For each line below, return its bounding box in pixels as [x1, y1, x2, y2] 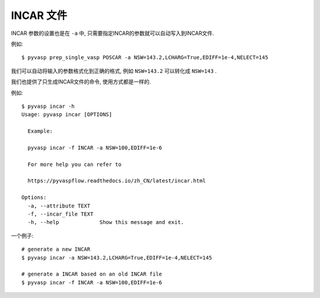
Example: [27, 128, 53, 134]
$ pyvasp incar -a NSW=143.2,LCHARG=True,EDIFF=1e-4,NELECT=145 [21, 254, 213, 261]
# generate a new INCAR [21, 246, 91, 253]
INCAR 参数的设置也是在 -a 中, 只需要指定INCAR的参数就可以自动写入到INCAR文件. [11, 30, 215, 37]
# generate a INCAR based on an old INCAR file [21, 271, 162, 278]
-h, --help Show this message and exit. [27, 219, 184, 226]
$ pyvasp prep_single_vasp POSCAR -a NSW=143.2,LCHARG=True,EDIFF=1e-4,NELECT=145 [21, 54, 268, 61]
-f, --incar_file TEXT [27, 210, 94, 217]
